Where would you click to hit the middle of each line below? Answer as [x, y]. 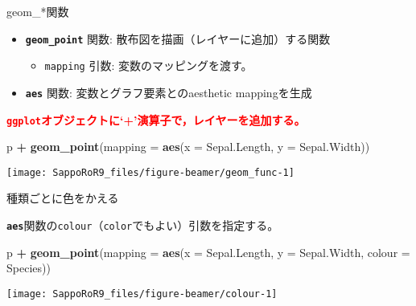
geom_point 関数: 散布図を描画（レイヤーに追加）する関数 [178, 38]
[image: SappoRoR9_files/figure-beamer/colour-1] [142, 294]
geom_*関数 [38, 11]
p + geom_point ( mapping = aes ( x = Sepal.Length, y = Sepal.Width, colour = [208, 252]
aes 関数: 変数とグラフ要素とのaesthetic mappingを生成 [169, 92]
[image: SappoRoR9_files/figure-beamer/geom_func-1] [150, 172]
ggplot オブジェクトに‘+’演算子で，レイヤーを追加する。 [156, 119]
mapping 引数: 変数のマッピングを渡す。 [148, 65]
